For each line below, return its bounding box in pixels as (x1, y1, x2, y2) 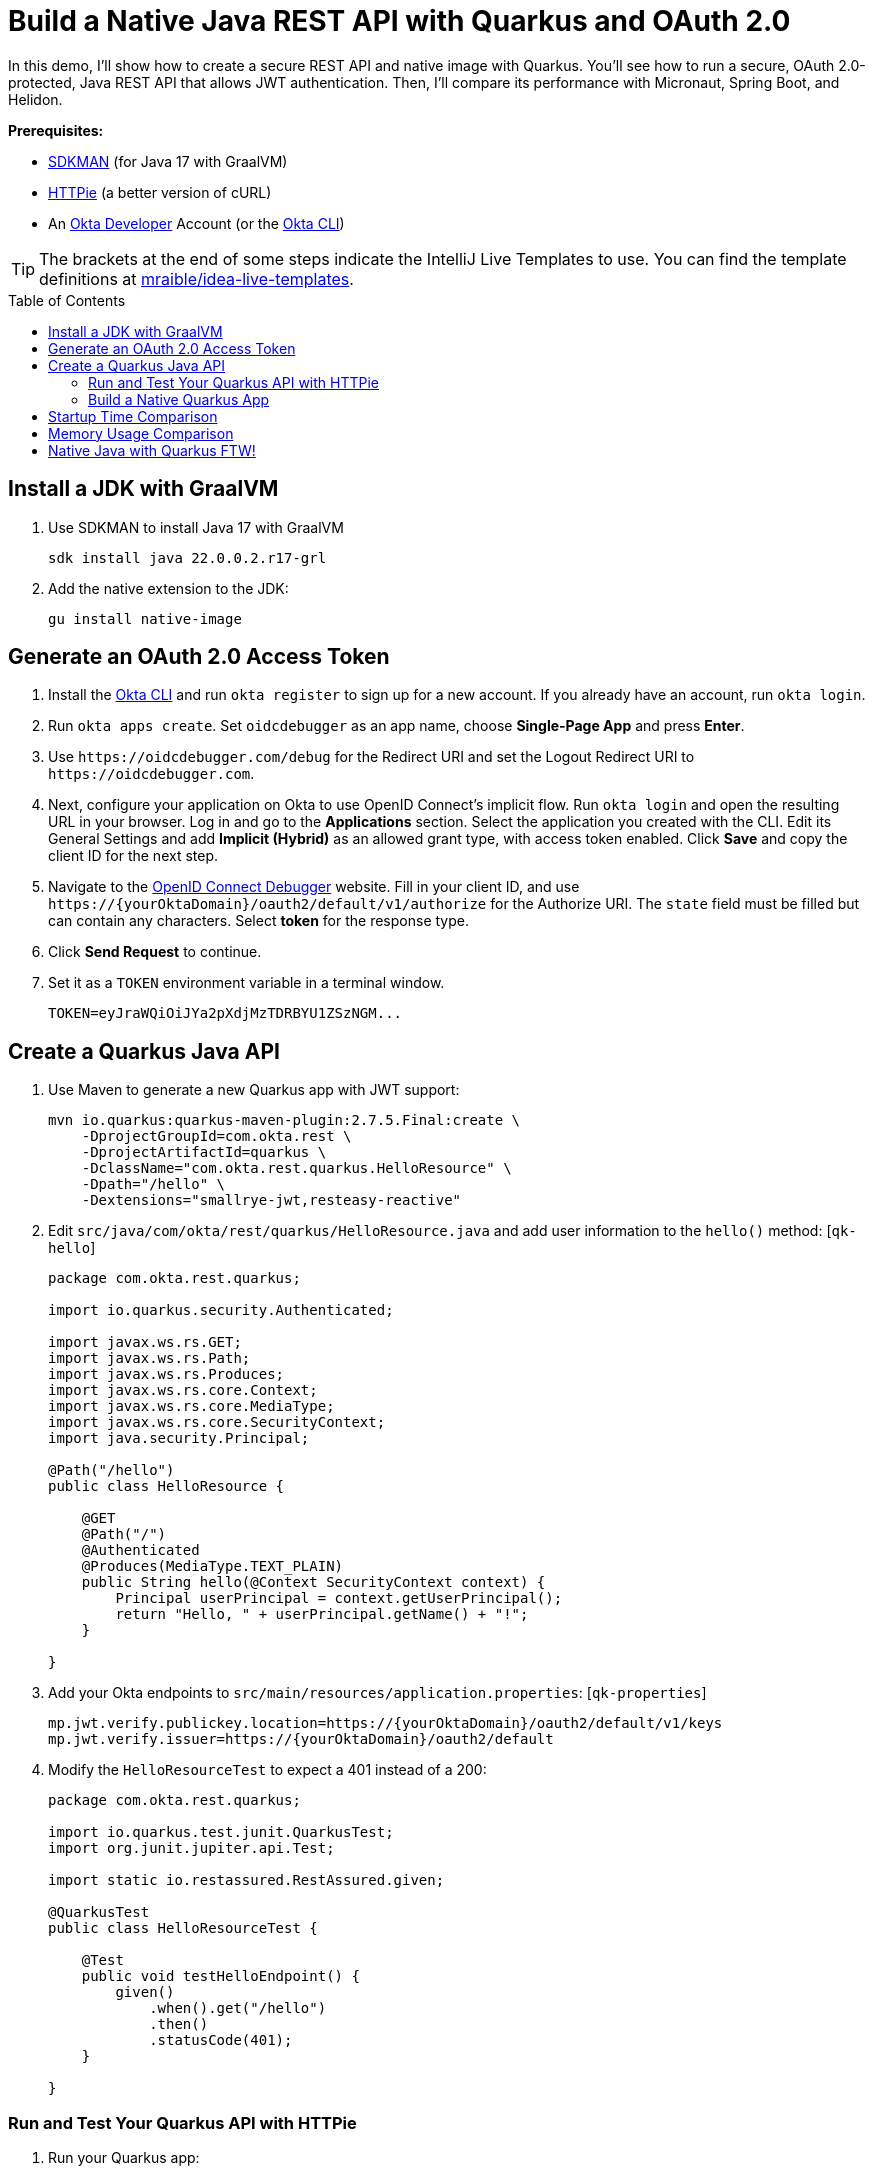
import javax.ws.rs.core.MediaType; (48, 1398, 335, 1415)
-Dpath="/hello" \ (81, 1176, 226, 1193)
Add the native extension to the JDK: (48, 579, 289, 597)
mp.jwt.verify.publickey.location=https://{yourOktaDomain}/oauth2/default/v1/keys (48, 1715, 723, 1732)
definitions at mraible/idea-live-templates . (39, 268, 354, 289)
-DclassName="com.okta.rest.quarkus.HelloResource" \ (81, 1160, 512, 1177)
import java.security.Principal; (48, 1430, 310, 1447)
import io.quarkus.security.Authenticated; (48, 1302, 394, 1319)
